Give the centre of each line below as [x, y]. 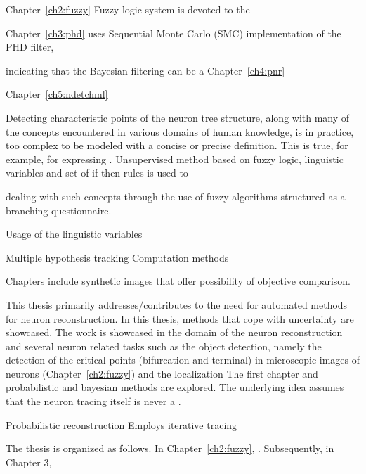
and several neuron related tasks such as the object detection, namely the [164, 346]
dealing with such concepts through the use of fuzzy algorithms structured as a [176, 196]
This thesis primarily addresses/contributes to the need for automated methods [177, 304]
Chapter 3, [29, 462]
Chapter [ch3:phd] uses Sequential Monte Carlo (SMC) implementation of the [174, 33]
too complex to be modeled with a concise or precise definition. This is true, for [177, 145]
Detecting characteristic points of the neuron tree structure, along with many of [178, 117]
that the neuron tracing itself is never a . [93, 401]
